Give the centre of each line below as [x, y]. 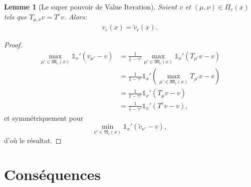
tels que [15, 16]
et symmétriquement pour [44, 117]
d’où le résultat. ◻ [33, 140]
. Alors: [76, 16]
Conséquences [53, 174]
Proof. [13, 45]
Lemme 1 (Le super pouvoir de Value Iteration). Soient [91, 6]
